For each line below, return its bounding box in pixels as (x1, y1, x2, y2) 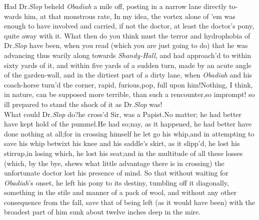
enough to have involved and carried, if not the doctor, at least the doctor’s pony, (4, 20, 254, 31)
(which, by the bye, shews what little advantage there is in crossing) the (4, 157, 224, 168)
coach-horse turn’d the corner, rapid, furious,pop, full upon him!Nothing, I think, (4, 79, 253, 89)
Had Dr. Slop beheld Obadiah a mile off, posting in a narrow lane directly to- (4, 1, 238, 11)
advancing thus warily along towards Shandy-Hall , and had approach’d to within (4, 49, 251, 60)
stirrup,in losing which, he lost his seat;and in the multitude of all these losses (4, 147, 243, 158)
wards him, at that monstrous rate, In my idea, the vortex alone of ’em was (4, 10, 235, 21)
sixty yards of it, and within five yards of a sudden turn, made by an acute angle (4, 59, 251, 70)
